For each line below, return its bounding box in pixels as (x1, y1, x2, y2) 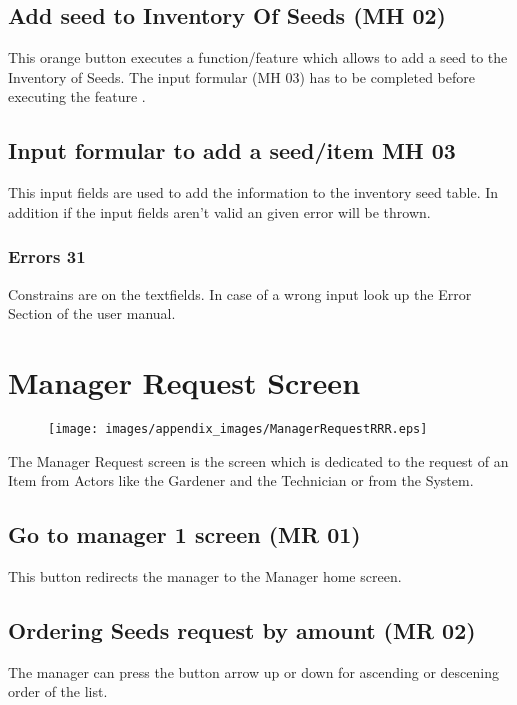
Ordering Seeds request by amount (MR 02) (8, 614, 476, 645)
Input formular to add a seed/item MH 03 (8, 135, 456, 166)
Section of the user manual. (8, 303, 176, 324)
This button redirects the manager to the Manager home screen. (8, 565, 402, 586)
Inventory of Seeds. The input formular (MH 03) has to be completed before (8, 66, 475, 87)
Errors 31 (8, 244, 86, 269)
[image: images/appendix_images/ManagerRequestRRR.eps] (48, 421, 428, 436)
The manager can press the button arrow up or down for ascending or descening (8, 661, 499, 682)
